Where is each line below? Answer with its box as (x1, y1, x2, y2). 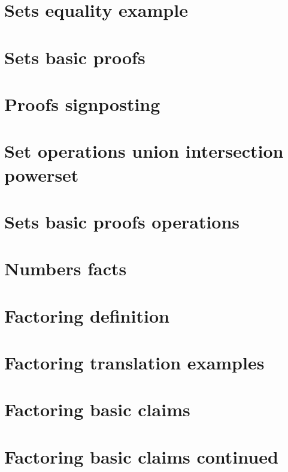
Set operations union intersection (4, 139, 284, 163)
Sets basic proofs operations (4, 209, 240, 233)
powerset (4, 162, 79, 187)
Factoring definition (4, 303, 169, 327)
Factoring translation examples (4, 350, 265, 374)
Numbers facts (4, 256, 127, 281)
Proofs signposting (4, 91, 160, 116)
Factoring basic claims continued (4, 444, 278, 468)
